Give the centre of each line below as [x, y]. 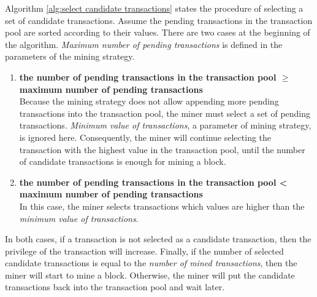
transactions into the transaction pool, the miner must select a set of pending [165, 113]
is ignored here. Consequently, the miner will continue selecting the [145, 137]
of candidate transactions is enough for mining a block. [123, 161]
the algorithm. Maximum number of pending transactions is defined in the [144, 44]
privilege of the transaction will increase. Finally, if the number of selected [144, 251]
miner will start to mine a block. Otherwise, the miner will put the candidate [150, 275]
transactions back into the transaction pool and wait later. [115, 287]
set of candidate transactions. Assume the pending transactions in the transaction [159, 20]
